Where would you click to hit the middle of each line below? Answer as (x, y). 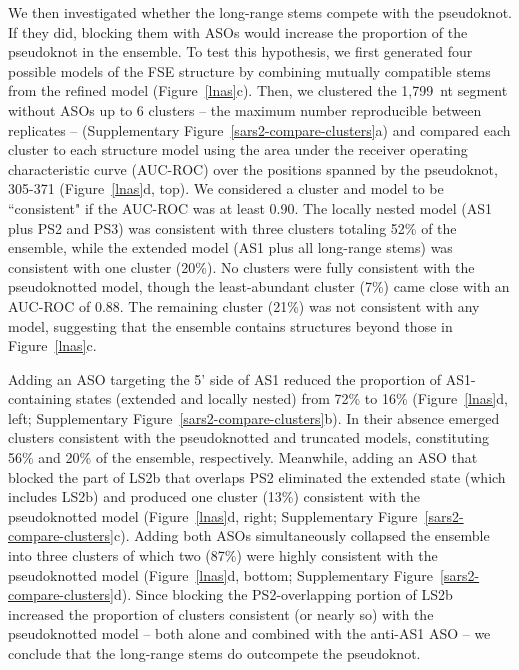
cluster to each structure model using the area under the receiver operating (238, 149)
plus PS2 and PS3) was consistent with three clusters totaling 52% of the (232, 227)
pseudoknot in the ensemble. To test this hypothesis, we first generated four (240, 51)
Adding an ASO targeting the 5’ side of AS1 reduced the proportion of (225, 378)
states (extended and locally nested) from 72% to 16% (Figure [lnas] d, (292, 398)
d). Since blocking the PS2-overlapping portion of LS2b (283, 594)
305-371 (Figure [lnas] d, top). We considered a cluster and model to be (226, 188)
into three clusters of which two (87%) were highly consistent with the (223, 555)
